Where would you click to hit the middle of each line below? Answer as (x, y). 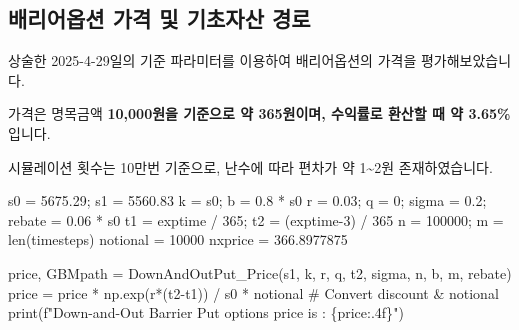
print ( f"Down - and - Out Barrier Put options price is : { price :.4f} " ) (206, 312)
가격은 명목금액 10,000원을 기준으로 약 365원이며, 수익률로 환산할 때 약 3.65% (259, 113)
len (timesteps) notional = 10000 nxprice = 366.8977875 (178, 239)
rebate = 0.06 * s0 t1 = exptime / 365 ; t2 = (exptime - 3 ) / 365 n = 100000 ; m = (256, 219)
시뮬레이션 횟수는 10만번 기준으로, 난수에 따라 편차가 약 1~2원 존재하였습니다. (250, 166)
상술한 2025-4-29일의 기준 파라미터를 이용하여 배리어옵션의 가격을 (212, 60)
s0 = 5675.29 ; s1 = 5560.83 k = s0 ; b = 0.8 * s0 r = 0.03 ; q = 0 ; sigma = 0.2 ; (247, 200)
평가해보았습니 (466, 60)
